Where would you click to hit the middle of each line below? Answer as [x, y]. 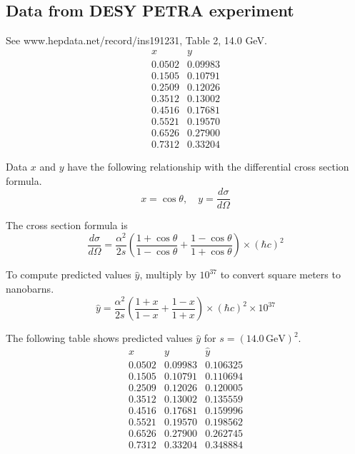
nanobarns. [30, 289]
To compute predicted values [69, 274]
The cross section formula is [67, 225]
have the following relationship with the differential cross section [208, 167]
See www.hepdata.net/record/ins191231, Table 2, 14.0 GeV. [136, 40]
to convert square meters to [280, 274]
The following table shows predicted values [99, 338]
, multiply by [168, 274]
